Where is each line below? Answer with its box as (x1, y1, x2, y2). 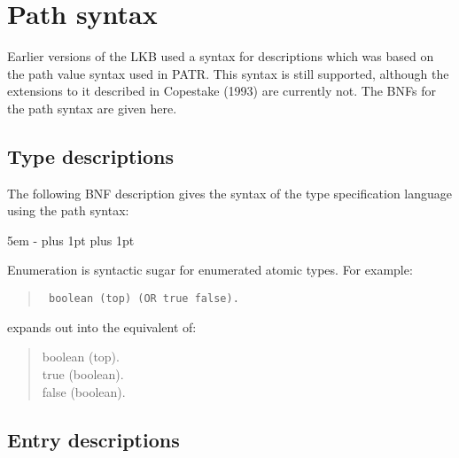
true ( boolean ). (42, 364, 124, 383)
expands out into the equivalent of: (7, 317, 197, 336)
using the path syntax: (7, 201, 129, 220)
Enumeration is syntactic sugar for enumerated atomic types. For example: (7, 260, 413, 279)
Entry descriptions (7, 425, 180, 453)
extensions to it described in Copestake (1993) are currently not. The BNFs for (7, 82, 436, 100)
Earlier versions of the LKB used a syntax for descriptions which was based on (7, 47, 434, 66)
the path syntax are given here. (7, 98, 177, 117)
